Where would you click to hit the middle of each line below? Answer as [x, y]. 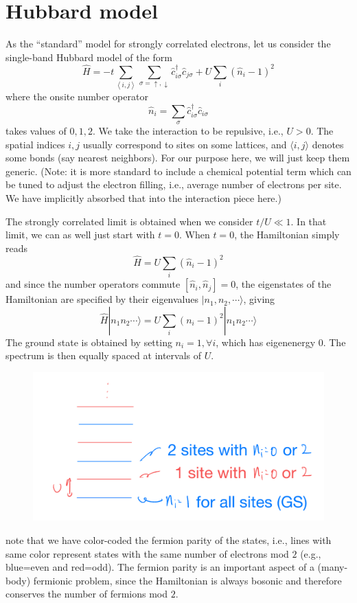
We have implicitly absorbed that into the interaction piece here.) [143, 197]
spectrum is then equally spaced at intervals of [104, 355]
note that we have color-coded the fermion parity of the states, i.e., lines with [169, 540]
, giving [259, 299]
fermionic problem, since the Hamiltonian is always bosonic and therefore [187, 580]
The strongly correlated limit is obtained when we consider [129, 221]
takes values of [36, 130]
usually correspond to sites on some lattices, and [185, 144]
